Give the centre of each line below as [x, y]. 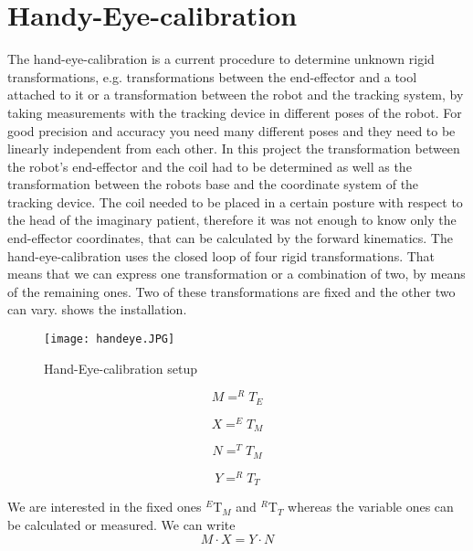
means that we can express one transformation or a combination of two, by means [236, 274]
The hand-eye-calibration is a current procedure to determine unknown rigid [221, 59]
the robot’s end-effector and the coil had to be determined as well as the [210, 166]
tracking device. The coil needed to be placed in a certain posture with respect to [235, 201]
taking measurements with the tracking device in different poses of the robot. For [235, 112]
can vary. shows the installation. [97, 309]
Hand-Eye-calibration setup [121, 368]
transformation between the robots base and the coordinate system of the [213, 184]
